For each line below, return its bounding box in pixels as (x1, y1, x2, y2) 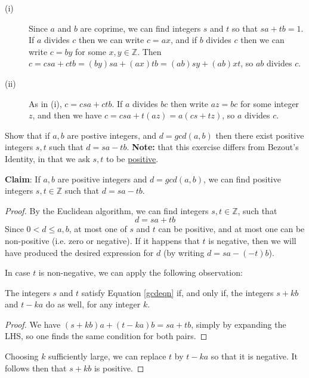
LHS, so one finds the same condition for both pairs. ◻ (5, 330, 208, 342)
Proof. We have (5, 318, 61, 330)
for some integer (240, 97, 299, 109)
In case (5, 266, 30, 279)
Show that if (5, 129, 50, 141)
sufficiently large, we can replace (48, 350, 166, 362)
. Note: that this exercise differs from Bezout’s (126, 141, 299, 153)
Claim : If (5, 172, 41, 185)
